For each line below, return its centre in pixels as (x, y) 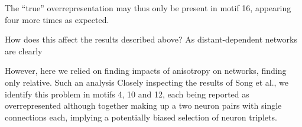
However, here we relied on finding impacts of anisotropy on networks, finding (146, 71)
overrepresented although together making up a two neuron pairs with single (143, 105)
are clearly (24, 51)
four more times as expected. (57, 19)
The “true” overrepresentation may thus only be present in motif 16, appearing (148, 8)
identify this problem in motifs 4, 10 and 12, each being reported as (127, 94)
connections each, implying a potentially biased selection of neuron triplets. (141, 117)
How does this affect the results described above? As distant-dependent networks (151, 39)
